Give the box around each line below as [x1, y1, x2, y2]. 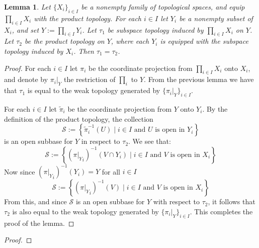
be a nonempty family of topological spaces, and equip [81, 2, 245, 12]
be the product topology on [24, 36, 105, 46]
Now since [4, 166, 35, 177]
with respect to [153, 196, 200, 207]
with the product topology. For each [34, 13, 142, 23]
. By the [202, 103, 228, 114]
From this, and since [4, 196, 67, 207]
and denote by [4, 74, 48, 85]
